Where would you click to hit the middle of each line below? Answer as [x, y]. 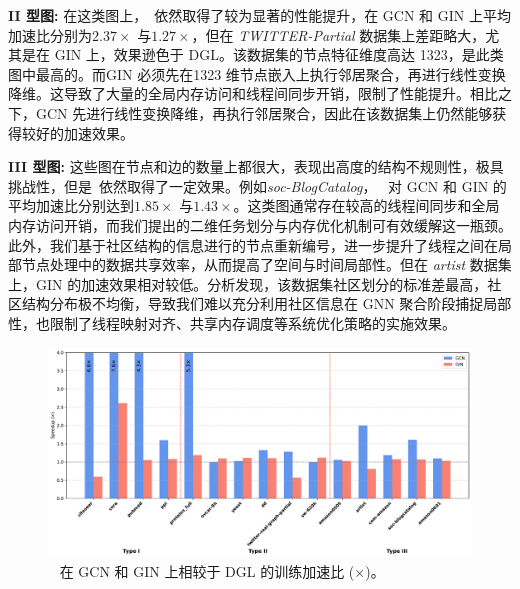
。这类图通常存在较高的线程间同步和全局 [366, 205]
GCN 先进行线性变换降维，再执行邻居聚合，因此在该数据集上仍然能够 [264, 112]
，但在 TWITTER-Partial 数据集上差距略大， [338, 34]
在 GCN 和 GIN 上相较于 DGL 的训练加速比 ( [207, 570]
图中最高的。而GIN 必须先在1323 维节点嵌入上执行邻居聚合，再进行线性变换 [257, 73]
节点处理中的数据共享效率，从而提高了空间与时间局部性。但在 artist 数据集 [266, 264]
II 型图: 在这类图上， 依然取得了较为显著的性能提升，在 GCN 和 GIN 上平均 [259, 15]
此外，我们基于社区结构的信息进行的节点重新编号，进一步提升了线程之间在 [253, 244]
